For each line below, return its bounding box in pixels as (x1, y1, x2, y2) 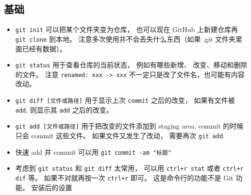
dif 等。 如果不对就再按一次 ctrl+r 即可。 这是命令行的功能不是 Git (15, 172, 234, 182)
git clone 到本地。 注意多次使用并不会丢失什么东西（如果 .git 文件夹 (15, 33, 236, 44)
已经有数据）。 (22, 43, 67, 53)
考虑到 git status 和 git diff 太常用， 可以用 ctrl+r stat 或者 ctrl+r (15, 163, 244, 173)
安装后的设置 (31, 182, 72, 192)
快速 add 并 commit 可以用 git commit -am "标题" (15, 146, 172, 157)
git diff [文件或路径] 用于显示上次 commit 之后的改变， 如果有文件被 (15, 95, 235, 105)
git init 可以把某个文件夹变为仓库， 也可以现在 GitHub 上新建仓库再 (15, 24, 238, 34)
